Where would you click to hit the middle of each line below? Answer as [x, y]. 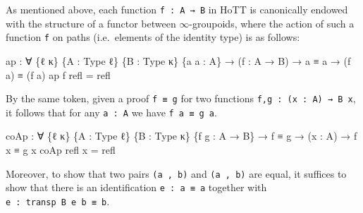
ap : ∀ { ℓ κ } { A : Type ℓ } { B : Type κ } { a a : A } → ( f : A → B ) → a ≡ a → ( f [178, 60]
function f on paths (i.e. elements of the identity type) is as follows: [153, 37]
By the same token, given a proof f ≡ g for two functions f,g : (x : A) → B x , [181, 98]
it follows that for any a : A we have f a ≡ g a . [111, 112]
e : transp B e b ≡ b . [58, 201]
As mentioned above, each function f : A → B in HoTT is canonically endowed [177, 9]
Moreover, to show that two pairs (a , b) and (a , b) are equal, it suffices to [176, 173]
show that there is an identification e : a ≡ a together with [136, 187]
